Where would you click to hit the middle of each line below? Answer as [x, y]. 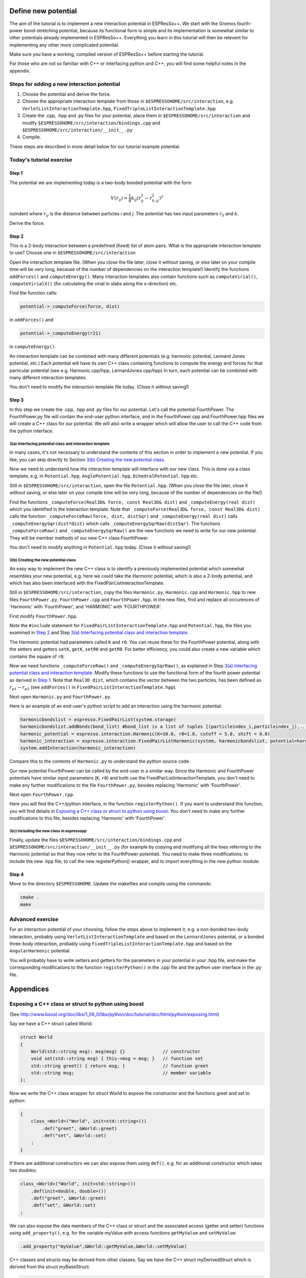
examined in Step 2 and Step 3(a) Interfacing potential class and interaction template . [99, 633]
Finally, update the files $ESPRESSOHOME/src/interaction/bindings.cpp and [95, 840]
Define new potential [43, 11]
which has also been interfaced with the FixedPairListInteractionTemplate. [87, 583]
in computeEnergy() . [33, 347]
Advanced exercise [34, 919]
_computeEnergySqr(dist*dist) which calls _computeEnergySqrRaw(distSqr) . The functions [115, 523]
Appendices [29, 989]
